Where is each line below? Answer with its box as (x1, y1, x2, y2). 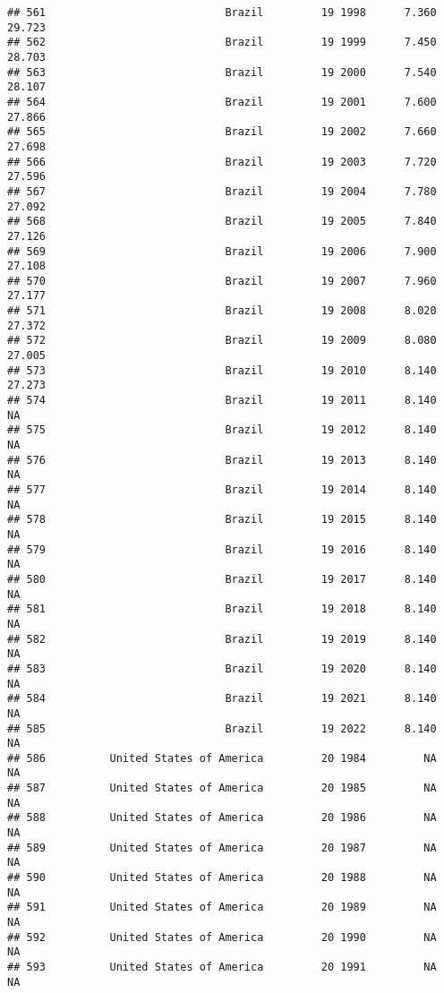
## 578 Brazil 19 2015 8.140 (7, 513, 437, 526)
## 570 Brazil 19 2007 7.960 (7, 274, 437, 287)
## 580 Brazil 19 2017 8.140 (7, 572, 437, 586)
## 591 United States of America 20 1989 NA (7, 901, 437, 914)
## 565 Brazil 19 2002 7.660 (7, 125, 437, 139)
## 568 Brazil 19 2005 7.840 (7, 215, 437, 228)
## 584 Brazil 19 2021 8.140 (7, 692, 437, 706)
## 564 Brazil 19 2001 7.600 (7, 95, 437, 108)
